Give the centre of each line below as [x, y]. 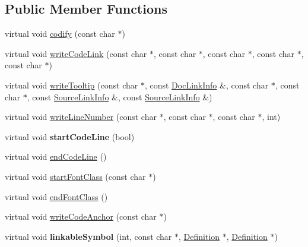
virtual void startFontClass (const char [75, 176]
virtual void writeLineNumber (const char [81, 117]
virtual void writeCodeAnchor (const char [81, 216]
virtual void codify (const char [60, 34]
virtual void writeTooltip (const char [72, 85]
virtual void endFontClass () [56, 196]
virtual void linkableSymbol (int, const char [88, 236]
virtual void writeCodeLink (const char [76, 53]
